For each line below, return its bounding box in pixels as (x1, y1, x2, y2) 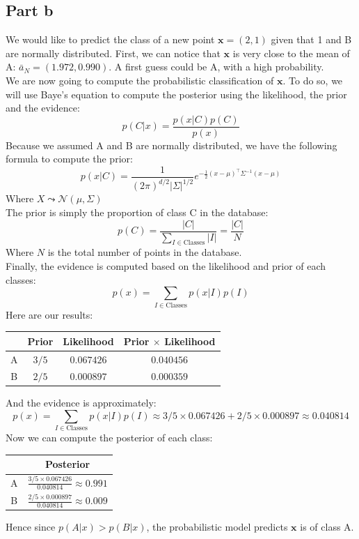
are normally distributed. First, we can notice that (6, 45, 221, 60)
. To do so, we (282, 73, 343, 87)
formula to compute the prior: (6, 151, 133, 166)
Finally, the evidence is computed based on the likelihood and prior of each (6, 259, 326, 273)
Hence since (6, 519, 56, 534)
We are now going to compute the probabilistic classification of (6, 73, 274, 87)
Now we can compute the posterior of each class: (6, 430, 213, 445)
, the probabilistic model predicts (146, 519, 288, 534)
